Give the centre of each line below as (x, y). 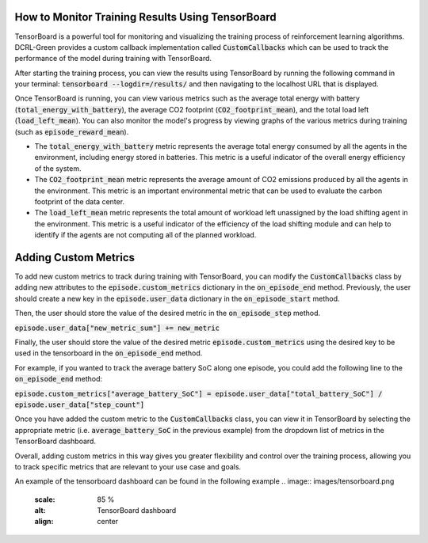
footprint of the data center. (80, 201)
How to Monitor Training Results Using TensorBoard (145, 17)
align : (44, 522)
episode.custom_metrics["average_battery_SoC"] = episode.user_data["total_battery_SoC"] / (199, 393)
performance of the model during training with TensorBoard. (113, 59)
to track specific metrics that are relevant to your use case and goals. (128, 466)
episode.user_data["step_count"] (80, 404)
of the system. (58, 168)
